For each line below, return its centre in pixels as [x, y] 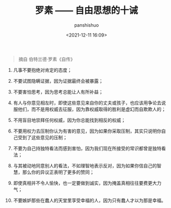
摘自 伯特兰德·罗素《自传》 [47, 59]
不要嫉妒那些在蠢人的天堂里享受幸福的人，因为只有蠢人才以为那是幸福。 [89, 200]
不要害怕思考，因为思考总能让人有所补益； [58, 92]
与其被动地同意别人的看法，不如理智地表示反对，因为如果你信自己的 [85, 165]
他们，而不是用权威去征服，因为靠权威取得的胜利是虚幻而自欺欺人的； [92, 109]
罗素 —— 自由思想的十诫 [87, 11]
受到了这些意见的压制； [42, 137]
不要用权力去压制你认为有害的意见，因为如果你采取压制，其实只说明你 [87, 131]
